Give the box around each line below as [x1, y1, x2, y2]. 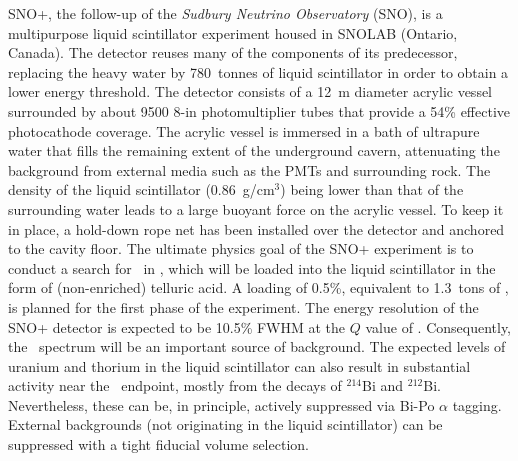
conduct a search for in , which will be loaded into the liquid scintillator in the [8, 257, 496, 278]
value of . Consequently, [365, 316, 512, 337]
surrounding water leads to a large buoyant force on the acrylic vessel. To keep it [8, 198, 504, 219]
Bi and [362, 375, 404, 396]
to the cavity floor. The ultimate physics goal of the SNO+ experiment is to [8, 238, 474, 259]
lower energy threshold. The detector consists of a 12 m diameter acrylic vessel [8, 81, 493, 102]
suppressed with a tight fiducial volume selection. [8, 434, 309, 455]
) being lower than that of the [280, 179, 464, 200]
